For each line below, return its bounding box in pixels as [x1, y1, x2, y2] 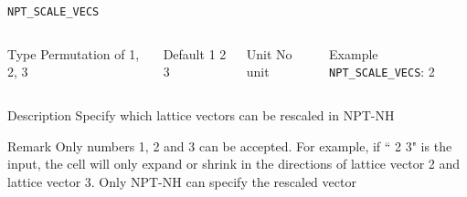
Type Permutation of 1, [7, 44, 140, 63]
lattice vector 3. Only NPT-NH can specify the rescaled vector [7, 171, 356, 191]
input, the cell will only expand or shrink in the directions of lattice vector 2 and [7, 154, 461, 173]
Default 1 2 [163, 44, 227, 63]
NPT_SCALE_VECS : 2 [329, 62, 435, 81]
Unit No [246, 44, 292, 63]
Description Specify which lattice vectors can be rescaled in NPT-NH [7, 105, 395, 124]
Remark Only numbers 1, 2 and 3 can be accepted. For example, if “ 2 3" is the [7, 136, 452, 155]
